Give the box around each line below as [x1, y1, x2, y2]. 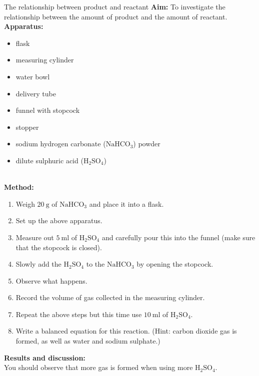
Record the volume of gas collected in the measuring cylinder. [15, 292, 205, 303]
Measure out [15, 232, 54, 242]
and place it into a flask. [89, 198, 164, 209]
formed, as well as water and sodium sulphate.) [15, 336, 160, 346]
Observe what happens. [15, 275, 87, 286]
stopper [15, 121, 39, 132]
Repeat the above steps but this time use [15, 309, 142, 319]
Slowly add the [15, 259, 61, 269]
